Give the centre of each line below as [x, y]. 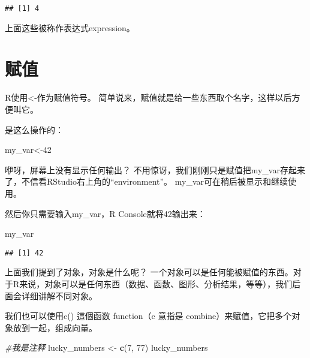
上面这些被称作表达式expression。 [70, 27]
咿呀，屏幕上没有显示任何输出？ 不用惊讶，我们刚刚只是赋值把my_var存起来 [155, 169]
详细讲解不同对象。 [59, 295]
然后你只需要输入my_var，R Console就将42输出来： [105, 213]
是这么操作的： [34, 129]
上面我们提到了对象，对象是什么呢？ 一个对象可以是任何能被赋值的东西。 [149, 272]
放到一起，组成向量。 [55, 327]
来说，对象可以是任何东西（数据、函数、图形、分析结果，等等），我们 [156, 283]
